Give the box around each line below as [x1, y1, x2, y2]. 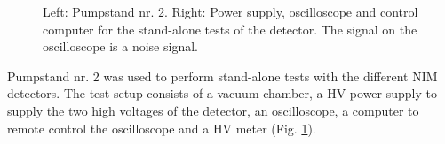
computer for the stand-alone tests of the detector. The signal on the [43, 19, 417, 38]
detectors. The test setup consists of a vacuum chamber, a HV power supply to [7, 84, 437, 102]
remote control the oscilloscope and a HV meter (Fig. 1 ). [7, 118, 316, 137]
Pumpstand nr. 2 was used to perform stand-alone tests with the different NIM [7, 66, 438, 85]
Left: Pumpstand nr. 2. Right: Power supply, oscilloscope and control [43, 3, 418, 20]
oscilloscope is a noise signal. [43, 37, 198, 56]
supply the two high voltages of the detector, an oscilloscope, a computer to [7, 101, 419, 119]
